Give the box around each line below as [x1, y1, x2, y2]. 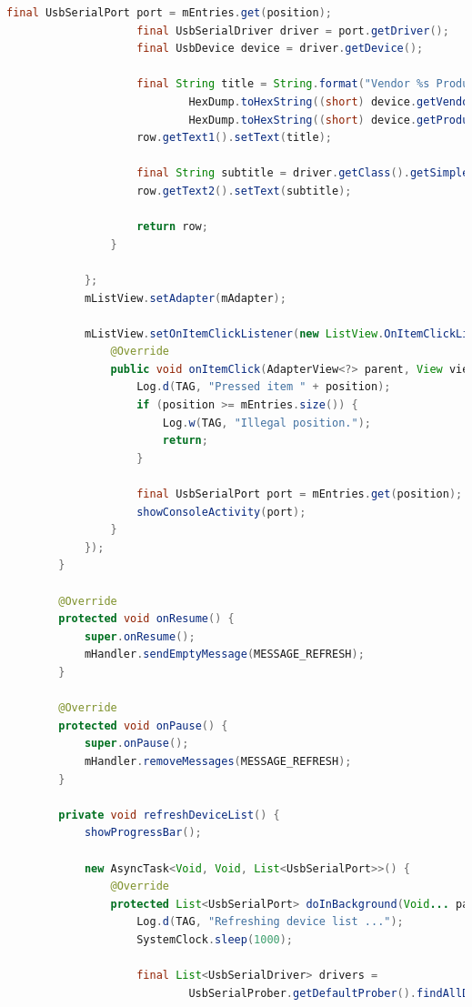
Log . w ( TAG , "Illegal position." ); [162, 416, 371, 429]
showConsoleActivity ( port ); [136, 505, 306, 519]
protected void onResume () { [58, 612, 235, 626]
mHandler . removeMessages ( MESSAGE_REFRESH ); [84, 754, 352, 768]
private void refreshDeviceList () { [58, 808, 280, 821]
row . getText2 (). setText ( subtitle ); [136, 184, 352, 197]
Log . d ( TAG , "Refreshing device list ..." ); [136, 915, 404, 929]
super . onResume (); [84, 629, 196, 643]
